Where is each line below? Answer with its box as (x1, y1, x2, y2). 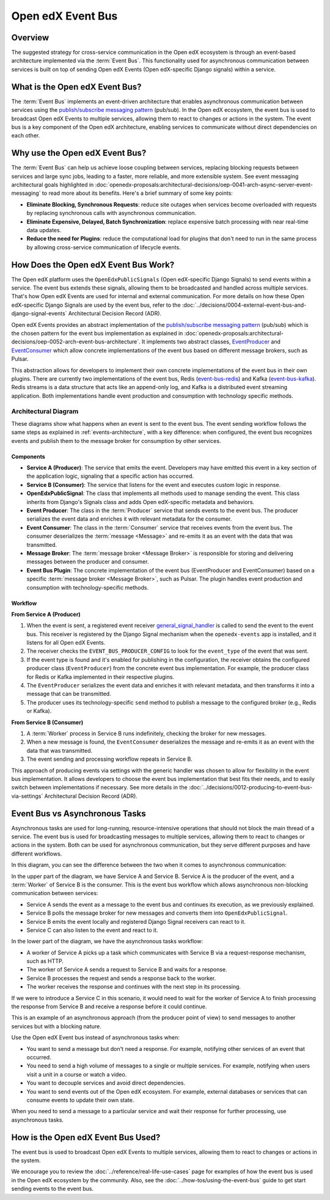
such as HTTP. (26, 957, 64, 965)
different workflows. (11, 850, 62, 857)
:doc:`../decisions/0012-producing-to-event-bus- (188, 784, 313, 791)
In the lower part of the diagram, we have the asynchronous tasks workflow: (11, 938, 204, 945)
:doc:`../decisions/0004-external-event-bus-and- (182, 301, 307, 309)
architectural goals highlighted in (11, 181, 94, 188)
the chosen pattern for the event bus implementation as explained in (11, 329, 183, 337)
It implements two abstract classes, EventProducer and (141, 338, 281, 345)
